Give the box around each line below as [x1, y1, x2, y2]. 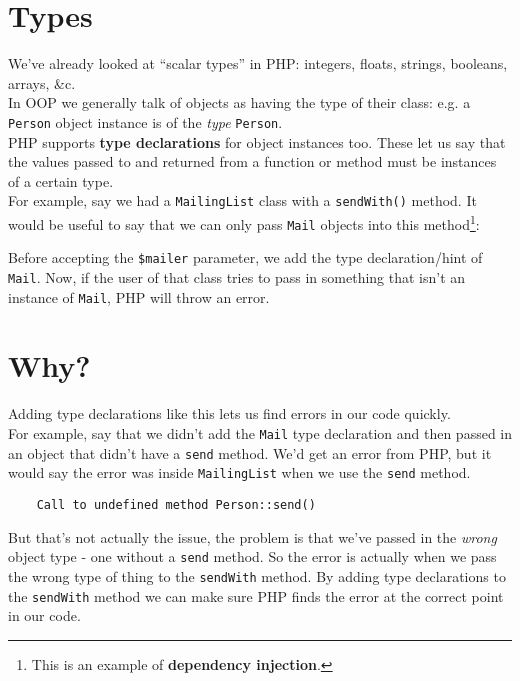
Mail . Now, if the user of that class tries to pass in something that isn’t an [8, 266, 466, 287]
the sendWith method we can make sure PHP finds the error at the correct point [8, 585, 504, 606]
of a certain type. [8, 170, 114, 191]
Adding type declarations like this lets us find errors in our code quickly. [8, 403, 451, 424]
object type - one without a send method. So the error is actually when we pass [8, 546, 497, 567]
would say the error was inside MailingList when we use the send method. [8, 462, 471, 483]
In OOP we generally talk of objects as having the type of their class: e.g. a [8, 92, 471, 113]
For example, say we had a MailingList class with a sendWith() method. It [8, 190, 477, 211]
